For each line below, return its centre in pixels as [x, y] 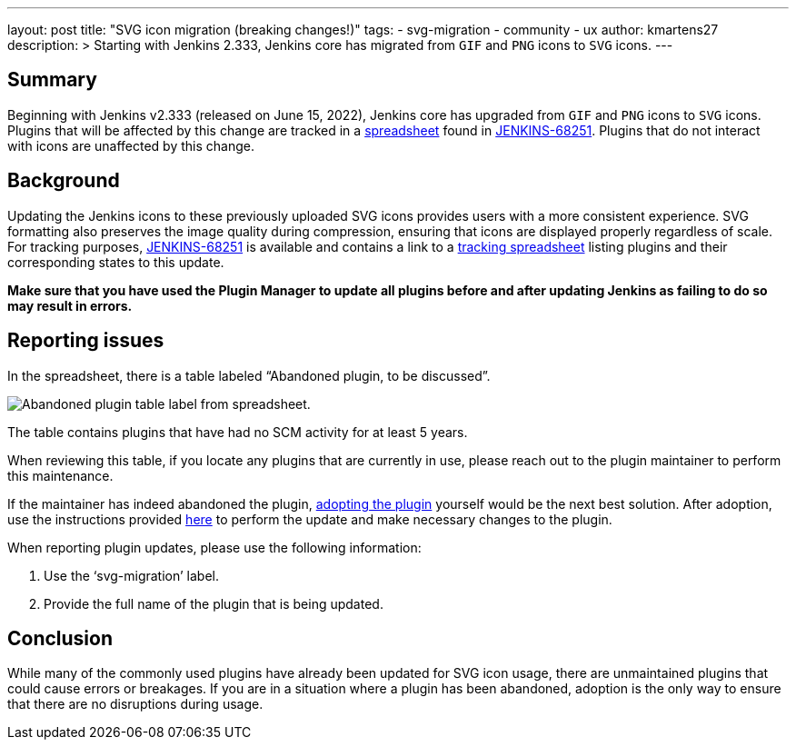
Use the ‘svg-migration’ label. [131, 575]
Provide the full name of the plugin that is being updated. [214, 603]
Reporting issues [86, 341]
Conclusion [60, 638]
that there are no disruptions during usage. [135, 704]
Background [64, 181]
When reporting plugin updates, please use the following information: [214, 547]
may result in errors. [70, 305]
